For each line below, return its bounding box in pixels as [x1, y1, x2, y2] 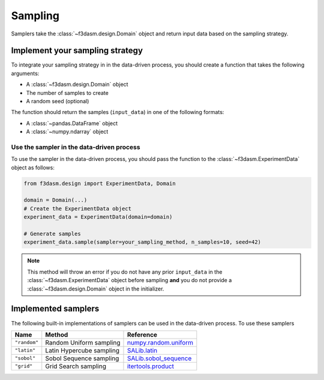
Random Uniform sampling [45, 338, 121, 346]
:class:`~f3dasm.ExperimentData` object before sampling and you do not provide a [27, 277, 232, 284]
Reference [127, 330, 158, 339]
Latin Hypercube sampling [45, 346, 120, 354]
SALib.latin [127, 346, 158, 354]
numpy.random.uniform [127, 338, 194, 346]
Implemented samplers [11, 304, 100, 314]
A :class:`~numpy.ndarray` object [26, 128, 109, 135]
